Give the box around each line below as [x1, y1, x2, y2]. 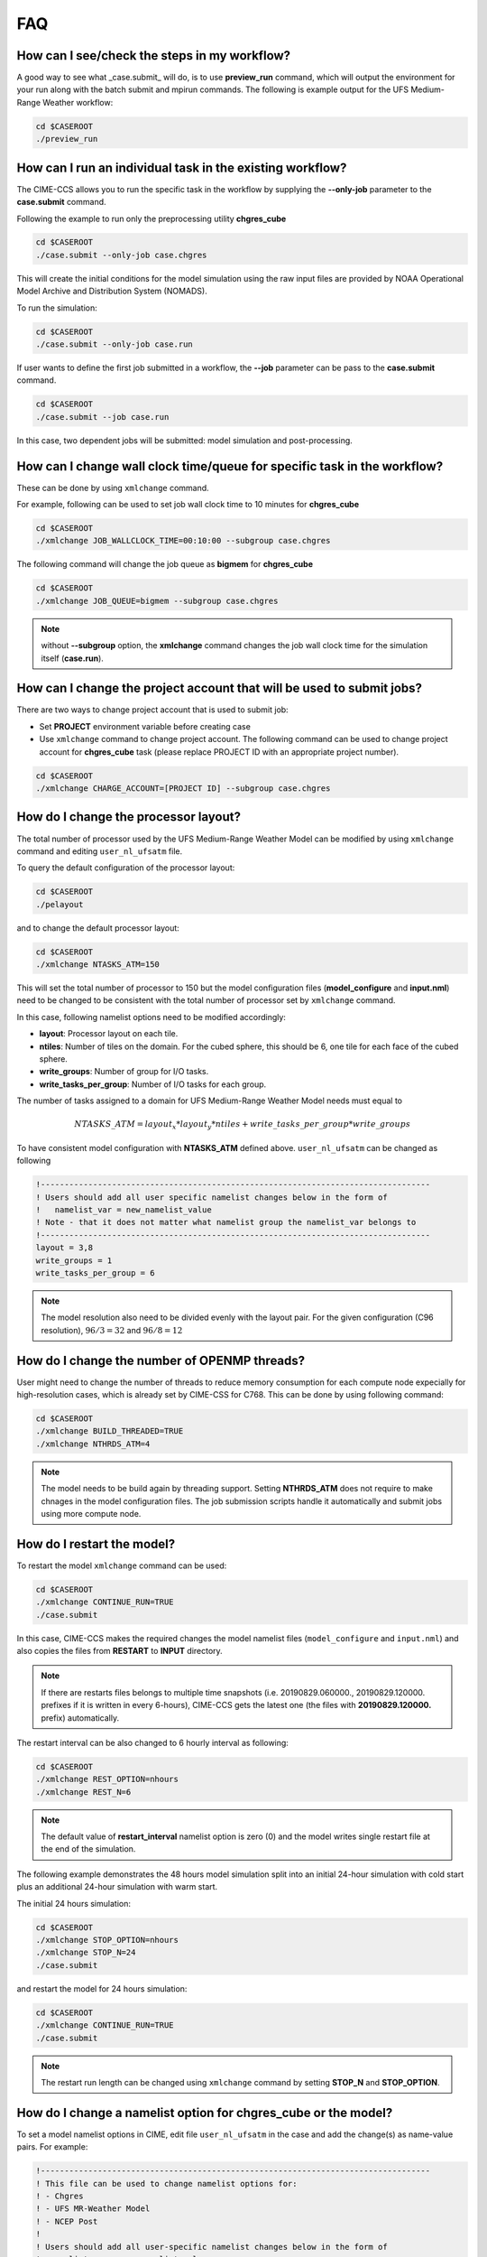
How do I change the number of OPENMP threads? [16, 1352, 306, 1368]
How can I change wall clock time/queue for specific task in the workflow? [16, 459, 444, 474]
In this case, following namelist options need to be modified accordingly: [16, 1011, 286, 1022]
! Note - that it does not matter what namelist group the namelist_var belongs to [35, 1217, 417, 1228]
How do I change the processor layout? [16, 809, 241, 825]
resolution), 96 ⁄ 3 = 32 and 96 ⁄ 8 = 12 [41, 1324, 183, 1335]
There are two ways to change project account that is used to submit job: [16, 704, 289, 715]
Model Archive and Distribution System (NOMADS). [16, 285, 207, 297]
